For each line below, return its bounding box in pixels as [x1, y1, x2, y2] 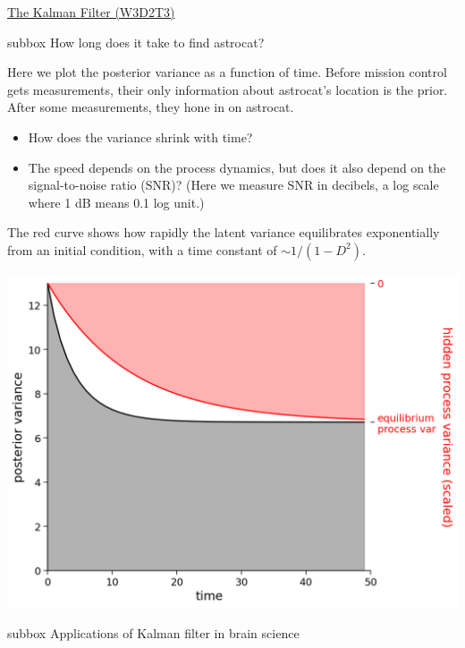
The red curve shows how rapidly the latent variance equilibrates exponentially [7, 223, 440, 242]
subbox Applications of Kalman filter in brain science [7, 623, 300, 642]
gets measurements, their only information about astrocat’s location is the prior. [7, 80, 448, 98]
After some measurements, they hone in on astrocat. [7, 98, 294, 116]
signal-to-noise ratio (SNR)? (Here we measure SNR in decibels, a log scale [28, 175, 439, 194]
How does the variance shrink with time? [28, 127, 253, 146]
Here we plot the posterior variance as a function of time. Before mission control [7, 63, 447, 81]
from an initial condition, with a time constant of [7, 240, 277, 259]
